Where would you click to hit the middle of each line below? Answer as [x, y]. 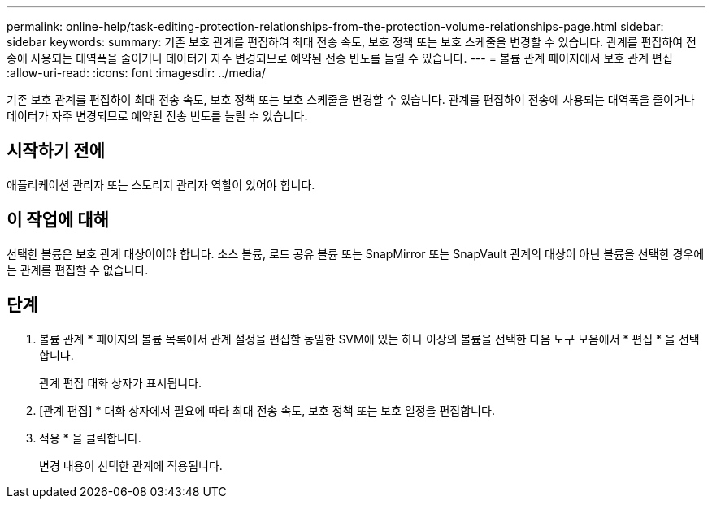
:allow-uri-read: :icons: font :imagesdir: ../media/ [136, 73]
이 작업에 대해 [58, 220]
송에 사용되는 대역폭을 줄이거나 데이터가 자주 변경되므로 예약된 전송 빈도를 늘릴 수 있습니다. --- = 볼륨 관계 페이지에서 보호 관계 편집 [340, 58]
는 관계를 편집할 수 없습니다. [78, 270]
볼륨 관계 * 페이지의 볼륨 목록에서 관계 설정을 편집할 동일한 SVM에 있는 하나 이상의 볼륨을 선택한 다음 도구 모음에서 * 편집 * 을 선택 [369, 339]
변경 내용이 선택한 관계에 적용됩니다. [131, 465]
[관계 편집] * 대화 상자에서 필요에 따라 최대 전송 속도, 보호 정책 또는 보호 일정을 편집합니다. [267, 410]
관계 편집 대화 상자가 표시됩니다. [121, 382]
